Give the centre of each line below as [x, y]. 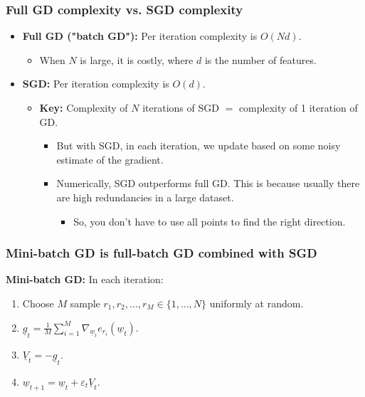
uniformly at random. [256, 303]
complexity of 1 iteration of [298, 107]
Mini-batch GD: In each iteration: [85, 279]
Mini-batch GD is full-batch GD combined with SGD [162, 253]
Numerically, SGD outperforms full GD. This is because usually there [208, 183]
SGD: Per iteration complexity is [96, 84]
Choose [38, 303]
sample [85, 303]
